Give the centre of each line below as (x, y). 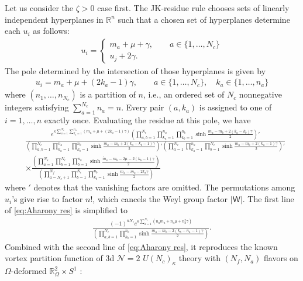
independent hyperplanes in (54, 19)
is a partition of (108, 94)
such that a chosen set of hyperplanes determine (204, 19)
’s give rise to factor (47, 198)
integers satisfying (37, 107)
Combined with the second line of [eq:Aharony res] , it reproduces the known (141, 246)
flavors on (281, 258)
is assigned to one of (235, 107)
